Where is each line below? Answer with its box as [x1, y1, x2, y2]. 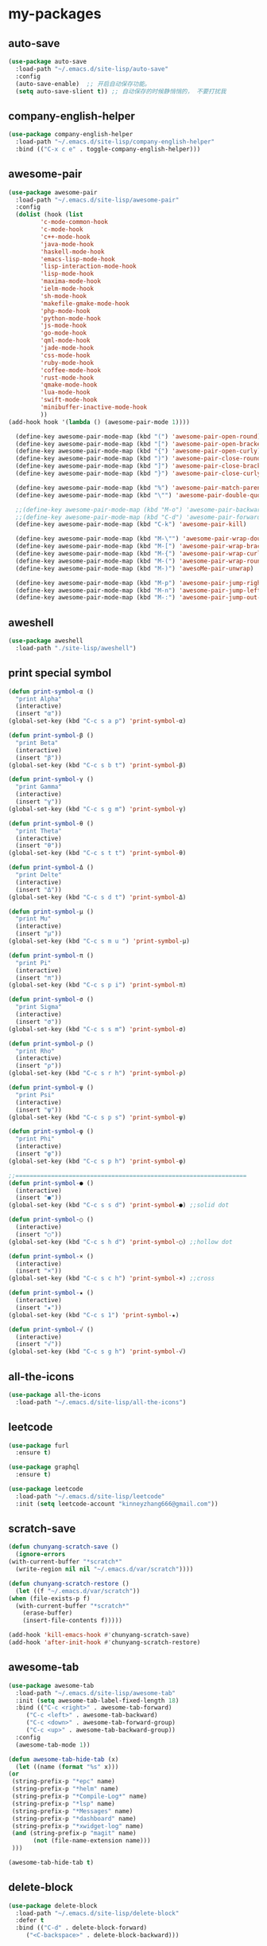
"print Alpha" [15, 695, 62, 703]
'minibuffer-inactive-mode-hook [40, 403, 148, 411]
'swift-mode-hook [40, 396, 98, 404]
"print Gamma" [15, 783, 62, 791]
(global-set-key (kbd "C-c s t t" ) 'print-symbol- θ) [8, 849, 187, 857]
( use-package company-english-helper [8, 131, 133, 139]
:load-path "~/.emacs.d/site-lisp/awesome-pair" [15, 196, 180, 204]
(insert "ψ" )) [15, 1105, 62, 1114]
